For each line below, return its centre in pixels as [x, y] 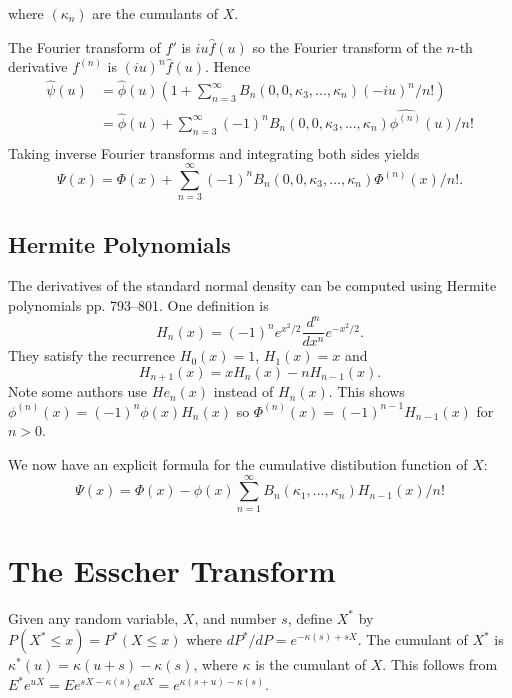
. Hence [227, 66]
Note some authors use [78, 391]
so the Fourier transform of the [347, 46]
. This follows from [440, 664]
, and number [235, 617]
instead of [243, 391]
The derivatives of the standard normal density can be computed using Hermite [252, 285]
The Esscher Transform [172, 569]
